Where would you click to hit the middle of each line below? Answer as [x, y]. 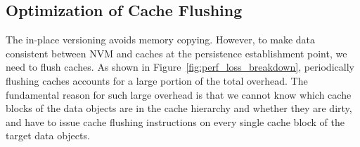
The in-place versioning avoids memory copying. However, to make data [161, 40]
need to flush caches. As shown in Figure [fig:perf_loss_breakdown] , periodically [180, 67]
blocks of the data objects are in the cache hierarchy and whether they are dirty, [179, 108]
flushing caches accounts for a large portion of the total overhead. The [157, 80]
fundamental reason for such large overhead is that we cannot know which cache [179, 94]
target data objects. [48, 135]
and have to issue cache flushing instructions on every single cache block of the [175, 121]
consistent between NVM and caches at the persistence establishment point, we [176, 53]
